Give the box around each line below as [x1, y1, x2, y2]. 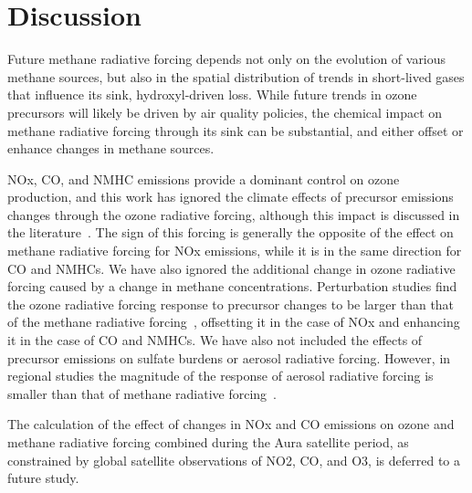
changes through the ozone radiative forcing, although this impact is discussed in [7, 205, 460, 224]
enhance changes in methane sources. [7, 139, 215, 158]
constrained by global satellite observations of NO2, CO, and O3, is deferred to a [7, 450, 460, 469]
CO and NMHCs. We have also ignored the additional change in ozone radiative [7, 258, 456, 278]
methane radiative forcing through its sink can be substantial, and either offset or [7, 121, 464, 140]
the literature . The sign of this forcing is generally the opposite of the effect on [7, 223, 454, 242]
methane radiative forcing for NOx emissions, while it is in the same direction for [7, 241, 462, 260]
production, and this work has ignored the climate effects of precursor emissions [7, 187, 454, 206]
